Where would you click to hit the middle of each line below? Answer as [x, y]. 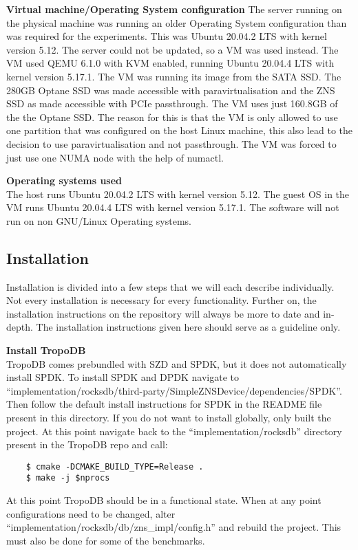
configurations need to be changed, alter [91, 513]
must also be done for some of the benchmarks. [106, 540]
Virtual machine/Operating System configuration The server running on [174, 9]
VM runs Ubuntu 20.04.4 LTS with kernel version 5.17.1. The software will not [173, 207]
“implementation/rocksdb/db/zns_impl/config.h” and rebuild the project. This [174, 527]
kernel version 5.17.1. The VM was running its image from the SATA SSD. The [174, 76]
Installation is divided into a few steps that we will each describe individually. [170, 286]
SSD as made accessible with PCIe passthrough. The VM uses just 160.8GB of [172, 103]
